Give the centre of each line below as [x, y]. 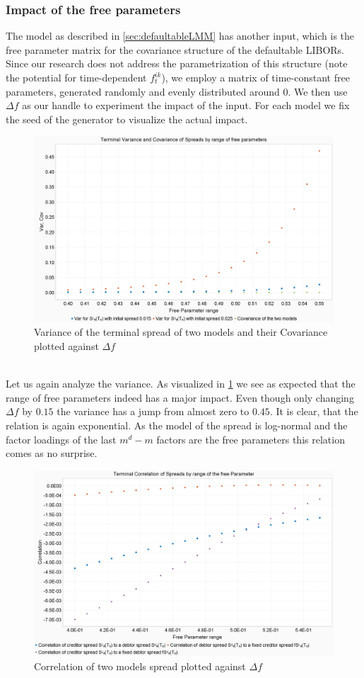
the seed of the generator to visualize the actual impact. [127, 119]
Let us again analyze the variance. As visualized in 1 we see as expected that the [181, 384]
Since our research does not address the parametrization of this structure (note [177, 63]
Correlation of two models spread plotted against [140, 666]
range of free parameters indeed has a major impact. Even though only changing [180, 397]
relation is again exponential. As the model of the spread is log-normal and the [177, 425]
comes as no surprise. [52, 453]
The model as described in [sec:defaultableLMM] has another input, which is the [180, 36]
